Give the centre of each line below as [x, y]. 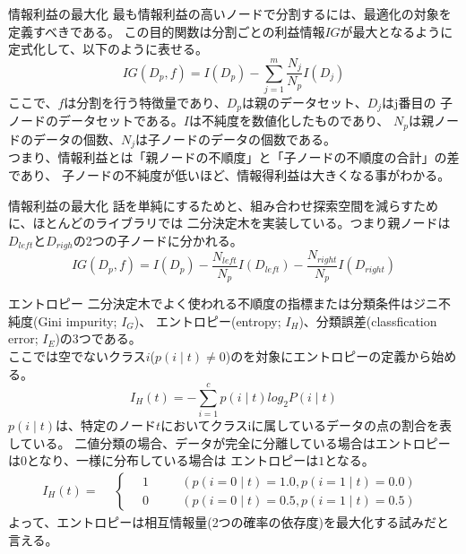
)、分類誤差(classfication [368, 320]
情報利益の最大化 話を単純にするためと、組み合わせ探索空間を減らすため [223, 205]
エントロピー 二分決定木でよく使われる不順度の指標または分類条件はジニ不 [229, 303]
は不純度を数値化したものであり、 [289, 121]
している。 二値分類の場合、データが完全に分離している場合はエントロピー [229, 442]
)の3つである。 [98, 338]
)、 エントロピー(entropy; [207, 320]
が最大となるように [397, 31]
